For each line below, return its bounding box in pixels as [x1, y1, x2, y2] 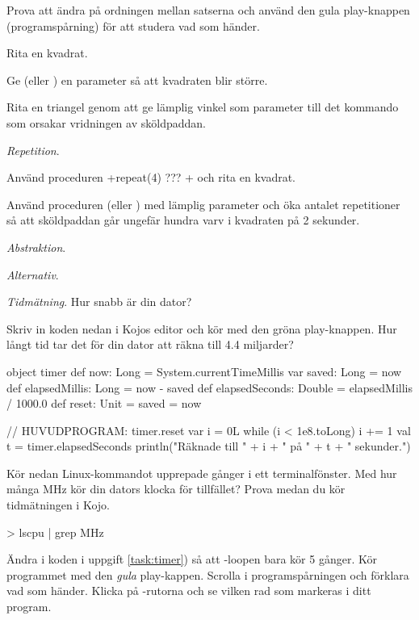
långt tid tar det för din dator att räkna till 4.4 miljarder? [6, 336, 294, 353]
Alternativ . [6, 266, 59, 283]
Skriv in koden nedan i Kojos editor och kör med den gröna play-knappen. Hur [6, 320, 397, 337]
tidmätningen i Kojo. [6, 496, 110, 513]
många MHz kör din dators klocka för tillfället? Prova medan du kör [6, 480, 346, 497]
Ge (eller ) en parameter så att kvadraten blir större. [6, 71, 268, 88]
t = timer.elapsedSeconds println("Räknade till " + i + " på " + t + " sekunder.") [6, 438, 411, 455]
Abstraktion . [6, 238, 66, 255]
